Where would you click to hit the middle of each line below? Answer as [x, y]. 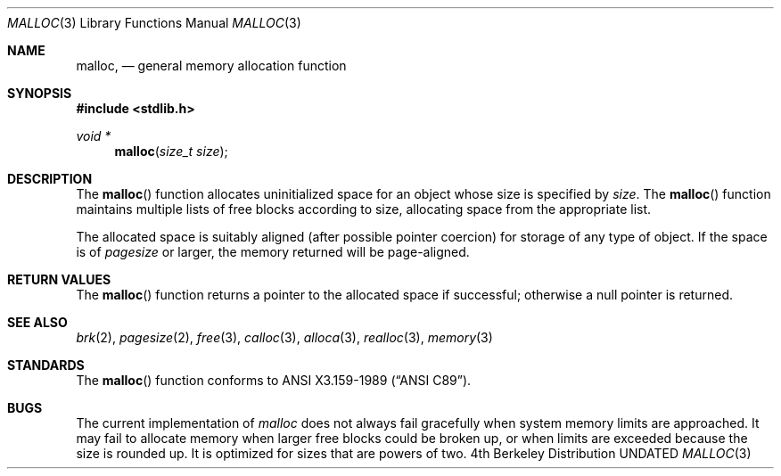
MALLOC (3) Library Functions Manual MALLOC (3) [154, 23]
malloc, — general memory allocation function [211, 66]
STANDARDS [46, 365]
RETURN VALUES [59, 279]
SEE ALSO [37, 322]
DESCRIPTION [50, 179]
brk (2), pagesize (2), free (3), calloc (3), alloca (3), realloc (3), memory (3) [284, 337]
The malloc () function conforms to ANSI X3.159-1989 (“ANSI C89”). [274, 380]
